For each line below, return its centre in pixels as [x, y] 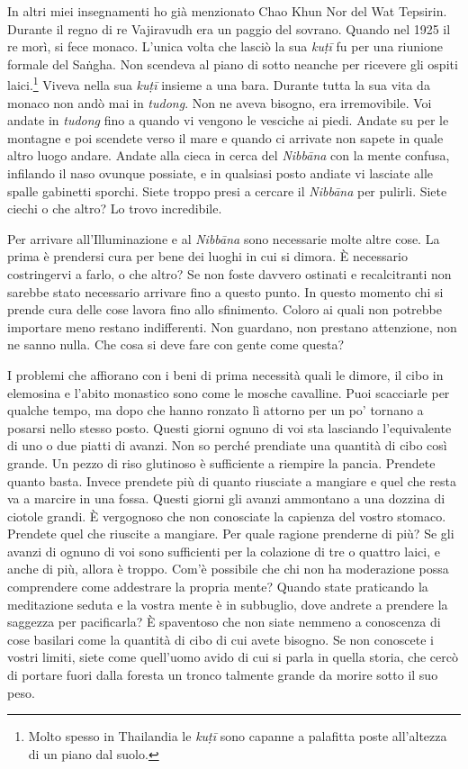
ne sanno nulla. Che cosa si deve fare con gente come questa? [175, 344]
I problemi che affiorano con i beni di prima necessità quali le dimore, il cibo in [225, 374]
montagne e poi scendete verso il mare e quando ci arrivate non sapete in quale [225, 137]
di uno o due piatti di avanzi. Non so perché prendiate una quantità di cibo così [227, 445]
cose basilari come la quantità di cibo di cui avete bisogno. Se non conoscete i [220, 639]
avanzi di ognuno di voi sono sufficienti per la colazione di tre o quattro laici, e [224, 551]
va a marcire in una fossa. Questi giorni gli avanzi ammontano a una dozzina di [226, 498]
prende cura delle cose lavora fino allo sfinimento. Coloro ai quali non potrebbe [225, 309]
